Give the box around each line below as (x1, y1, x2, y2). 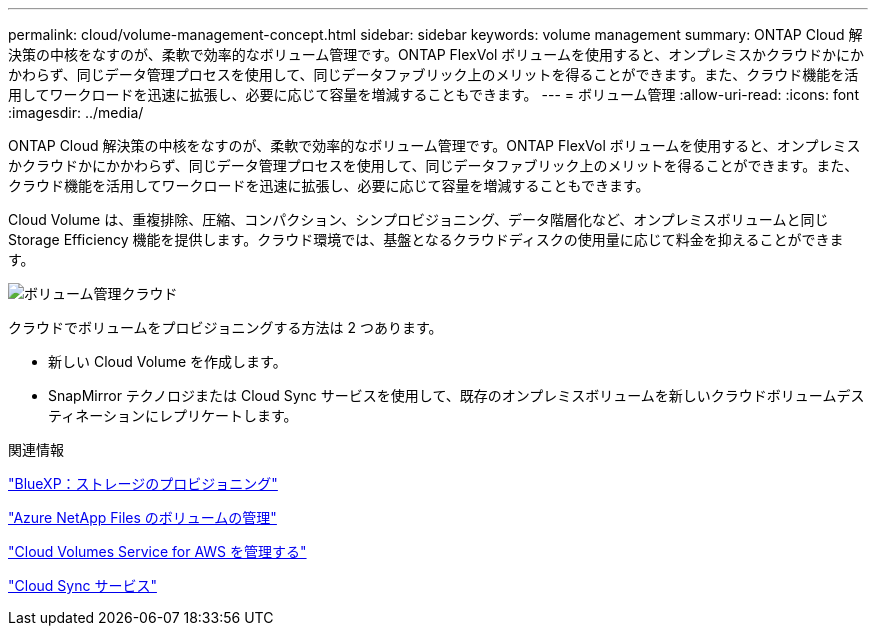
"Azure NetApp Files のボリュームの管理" (8, 509, 277, 526)
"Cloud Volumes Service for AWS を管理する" (8, 543, 307, 560)
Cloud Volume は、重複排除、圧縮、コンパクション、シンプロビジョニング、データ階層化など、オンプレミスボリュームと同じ (8, 211, 829, 228)
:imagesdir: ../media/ (8, 104, 144, 121)
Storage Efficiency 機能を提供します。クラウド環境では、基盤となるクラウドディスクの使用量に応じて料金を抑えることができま (8, 231, 844, 248)
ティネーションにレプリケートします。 (48, 407, 298, 424)
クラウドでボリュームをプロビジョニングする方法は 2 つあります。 (8, 319, 443, 336)
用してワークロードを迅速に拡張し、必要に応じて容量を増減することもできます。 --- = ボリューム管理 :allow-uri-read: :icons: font (8, 86, 859, 103)
